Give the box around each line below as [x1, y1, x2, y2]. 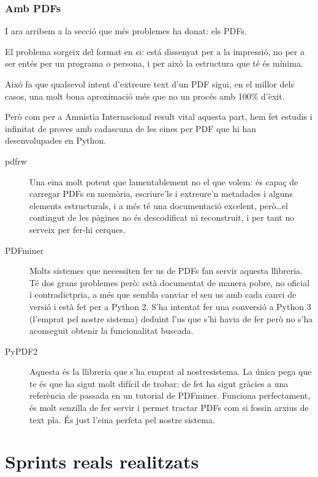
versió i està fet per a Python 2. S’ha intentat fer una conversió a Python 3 [29, 300, 311, 312]
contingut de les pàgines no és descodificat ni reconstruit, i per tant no [29, 211, 295, 224]
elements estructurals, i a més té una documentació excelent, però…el [29, 199, 288, 212]
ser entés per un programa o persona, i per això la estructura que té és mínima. [5, 57, 303, 70]
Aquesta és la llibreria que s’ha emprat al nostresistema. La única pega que [29, 365, 312, 378]
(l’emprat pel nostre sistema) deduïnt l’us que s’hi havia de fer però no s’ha [29, 312, 313, 325]
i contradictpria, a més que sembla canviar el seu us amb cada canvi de [29, 288, 297, 301]
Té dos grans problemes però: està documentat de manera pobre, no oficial [29, 276, 310, 289]
